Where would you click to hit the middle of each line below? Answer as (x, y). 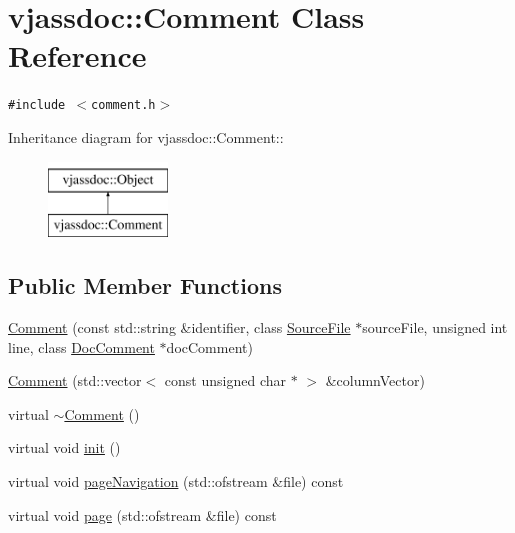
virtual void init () (64, 447)
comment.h (123, 105)
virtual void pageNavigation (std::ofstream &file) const (176, 480)
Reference (77, 55)
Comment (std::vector (75, 380)
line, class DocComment (81, 346)
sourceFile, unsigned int (435, 326)
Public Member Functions (145, 285)
